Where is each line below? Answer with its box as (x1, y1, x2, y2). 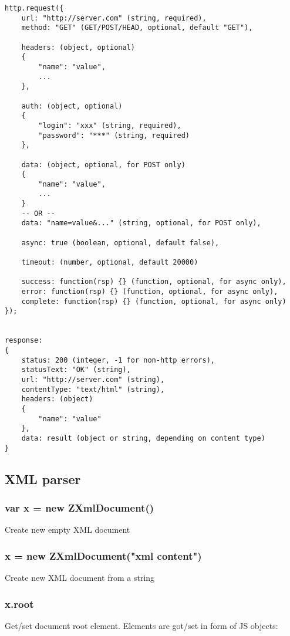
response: (5, 336, 43, 345)
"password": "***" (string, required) (38, 131, 190, 140)
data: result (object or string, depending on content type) (21, 434, 265, 442)
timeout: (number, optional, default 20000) (21, 258, 198, 267)
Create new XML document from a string (5, 571, 155, 583)
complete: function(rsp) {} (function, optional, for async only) (21, 297, 286, 306)
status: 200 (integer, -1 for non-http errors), (21, 356, 215, 364)
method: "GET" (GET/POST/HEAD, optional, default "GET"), (21, 23, 253, 32)
